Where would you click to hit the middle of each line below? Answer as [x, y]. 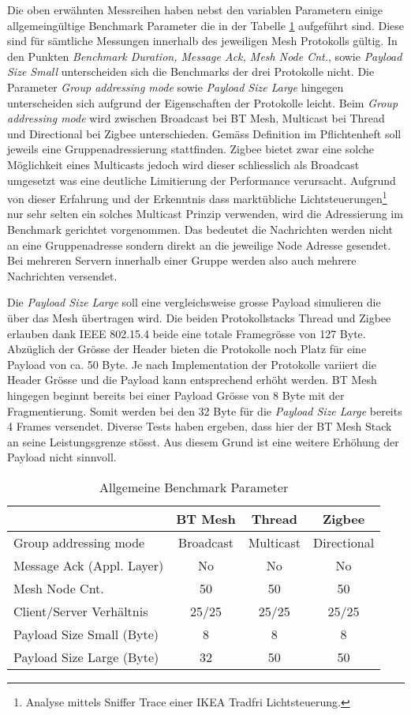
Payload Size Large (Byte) [86, 657]
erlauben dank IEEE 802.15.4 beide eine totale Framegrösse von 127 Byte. [187, 333]
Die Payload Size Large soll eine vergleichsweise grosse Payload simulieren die [194, 302]
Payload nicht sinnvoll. [62, 457]
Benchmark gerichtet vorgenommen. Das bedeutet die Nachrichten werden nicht [200, 229]
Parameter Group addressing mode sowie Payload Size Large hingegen [176, 87]
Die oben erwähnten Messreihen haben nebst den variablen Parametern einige [195, 9]
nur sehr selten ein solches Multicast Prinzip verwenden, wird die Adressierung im [205, 214]
